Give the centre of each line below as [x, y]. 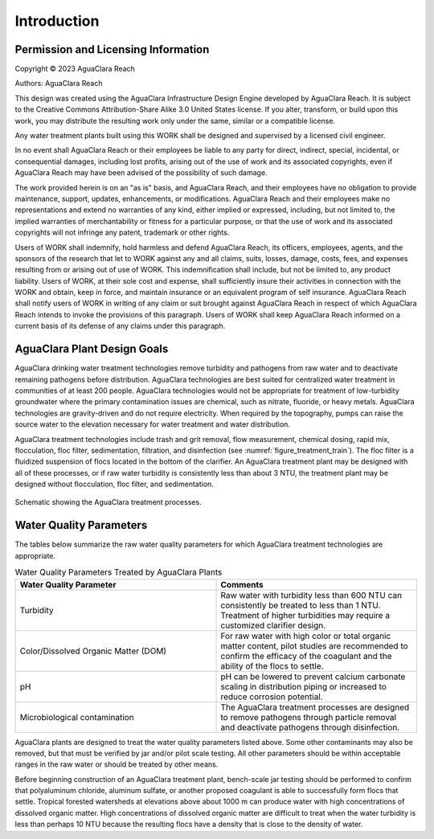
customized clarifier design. [273, 625]
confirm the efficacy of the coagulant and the [307, 656]
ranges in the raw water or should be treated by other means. [117, 764]
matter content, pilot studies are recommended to [315, 645]
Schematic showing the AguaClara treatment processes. [108, 502]
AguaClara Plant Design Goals [92, 349]
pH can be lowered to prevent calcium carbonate [313, 677]
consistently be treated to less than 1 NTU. [301, 605]
